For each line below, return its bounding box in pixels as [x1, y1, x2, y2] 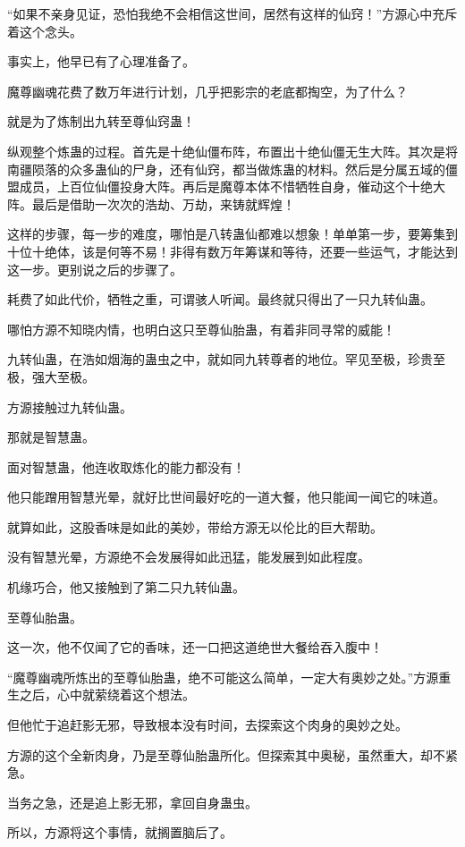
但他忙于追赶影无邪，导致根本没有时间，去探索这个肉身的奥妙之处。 [7, 716, 408, 734]
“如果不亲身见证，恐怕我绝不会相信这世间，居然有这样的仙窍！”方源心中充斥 [7, 4, 458, 22]
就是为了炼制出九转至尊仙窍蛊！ [7, 112, 195, 131]
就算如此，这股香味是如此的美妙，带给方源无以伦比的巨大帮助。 [7, 517, 383, 536]
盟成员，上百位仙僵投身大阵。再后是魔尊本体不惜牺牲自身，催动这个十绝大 [7, 177, 445, 196]
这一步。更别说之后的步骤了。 [7, 259, 182, 278]
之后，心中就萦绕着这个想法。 [19, 685, 195, 704]
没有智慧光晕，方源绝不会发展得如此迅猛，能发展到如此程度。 [7, 547, 370, 566]
